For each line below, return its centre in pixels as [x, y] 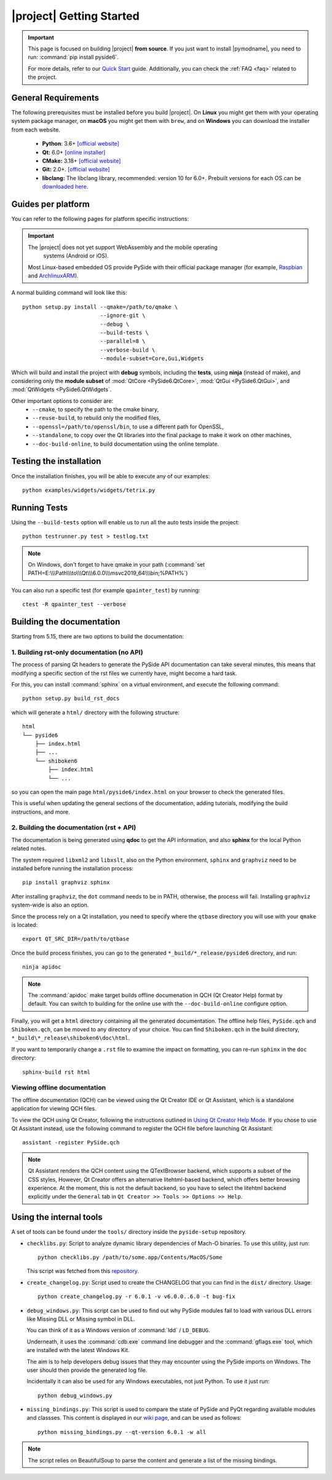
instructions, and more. [41, 812]
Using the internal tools [57, 1217]
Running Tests [39, 507]
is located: [25, 924]
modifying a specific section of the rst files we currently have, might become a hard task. [124, 673]
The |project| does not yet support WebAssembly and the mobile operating [123, 247]
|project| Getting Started [75, 16]
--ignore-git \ [123, 316]
